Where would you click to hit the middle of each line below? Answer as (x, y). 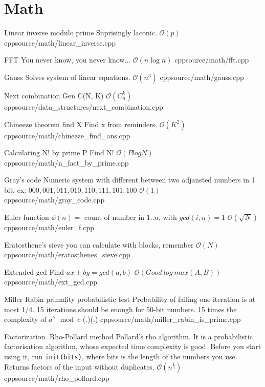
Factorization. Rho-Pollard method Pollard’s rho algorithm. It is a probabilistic (128, 336)
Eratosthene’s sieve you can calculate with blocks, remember (99, 244)
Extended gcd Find (34, 271)
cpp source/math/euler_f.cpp (49, 227)
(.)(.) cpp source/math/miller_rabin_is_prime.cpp (162, 319)
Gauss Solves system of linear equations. (67, 77)
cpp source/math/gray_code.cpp (54, 200)
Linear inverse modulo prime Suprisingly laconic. (81, 33)
